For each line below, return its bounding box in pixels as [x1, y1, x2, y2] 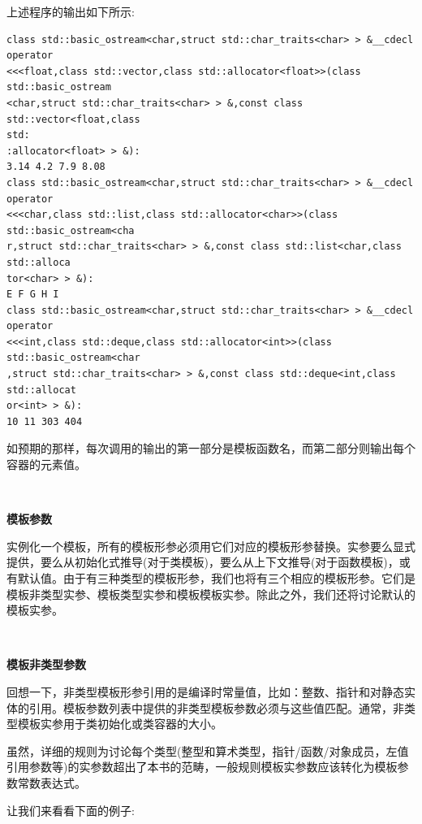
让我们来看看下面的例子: [6, 801, 135, 818]
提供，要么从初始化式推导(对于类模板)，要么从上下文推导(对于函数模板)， [6, 553, 399, 570]
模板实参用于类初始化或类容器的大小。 [17, 715, 222, 732]
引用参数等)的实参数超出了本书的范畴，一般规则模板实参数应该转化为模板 [6, 758, 398, 775]
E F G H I [6, 288, 59, 301]
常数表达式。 [17, 774, 86, 791]
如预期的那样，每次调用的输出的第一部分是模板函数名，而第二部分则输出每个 [6, 440, 416, 457]
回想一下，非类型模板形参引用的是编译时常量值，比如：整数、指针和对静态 [6, 683, 404, 700]
